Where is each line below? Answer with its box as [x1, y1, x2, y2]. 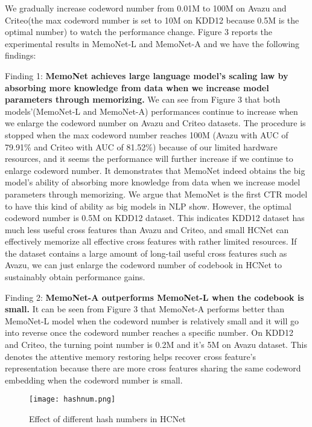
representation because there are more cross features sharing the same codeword [5, 362, 301, 374]
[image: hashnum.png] [29, 395, 116, 404]
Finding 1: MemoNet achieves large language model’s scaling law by [5, 69, 288, 82]
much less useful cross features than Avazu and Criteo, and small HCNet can [5, 223, 289, 236]
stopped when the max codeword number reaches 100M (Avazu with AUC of [5, 128, 288, 141]
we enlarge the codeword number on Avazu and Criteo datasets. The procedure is [5, 117, 306, 129]
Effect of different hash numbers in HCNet [29, 413, 186, 425]
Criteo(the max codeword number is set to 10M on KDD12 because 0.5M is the [5, 13, 299, 26]
